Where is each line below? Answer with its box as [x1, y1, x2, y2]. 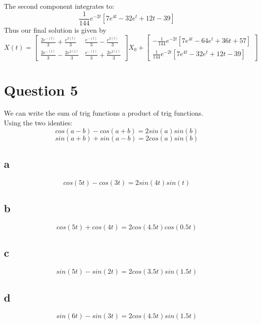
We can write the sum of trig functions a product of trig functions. [4, 108, 203, 118]
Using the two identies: [4, 118, 73, 128]
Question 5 [4, 80, 78, 100]
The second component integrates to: [4, 1, 115, 11]
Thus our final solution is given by [4, 24, 106, 35]
